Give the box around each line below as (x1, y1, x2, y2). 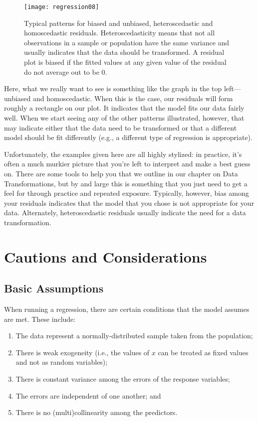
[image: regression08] (24, 3, 99, 10)
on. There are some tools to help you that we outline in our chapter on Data (4, 168, 238, 178)
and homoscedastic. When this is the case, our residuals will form (33, 93, 233, 103)
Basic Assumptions (4, 281, 104, 296)
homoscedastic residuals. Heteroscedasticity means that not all (24, 27, 215, 38)
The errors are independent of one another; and (15, 390, 161, 401)
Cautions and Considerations (4, 246, 207, 267)
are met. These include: (4, 313, 76, 324)
